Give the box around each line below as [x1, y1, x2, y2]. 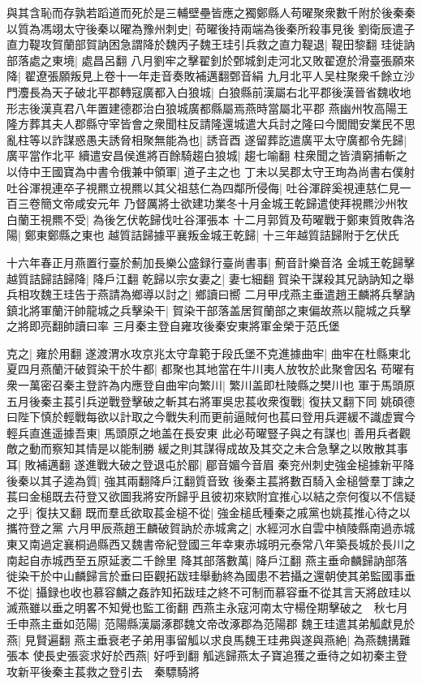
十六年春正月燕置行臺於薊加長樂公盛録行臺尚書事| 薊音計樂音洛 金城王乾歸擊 [6, 253, 416, 270]
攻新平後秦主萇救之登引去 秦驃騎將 [6, 662, 200, 679]
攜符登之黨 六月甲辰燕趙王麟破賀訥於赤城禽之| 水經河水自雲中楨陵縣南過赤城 [6, 519, 416, 536]
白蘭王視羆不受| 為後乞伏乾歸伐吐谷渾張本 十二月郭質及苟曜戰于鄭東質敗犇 [6, 210, 404, 227]
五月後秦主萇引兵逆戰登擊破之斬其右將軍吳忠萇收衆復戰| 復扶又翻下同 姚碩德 [6, 392, 416, 409]
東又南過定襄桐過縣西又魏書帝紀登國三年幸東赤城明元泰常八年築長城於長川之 [6, 536, 416, 552]
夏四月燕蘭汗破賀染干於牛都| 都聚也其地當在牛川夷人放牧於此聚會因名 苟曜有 [6, 360, 416, 377]
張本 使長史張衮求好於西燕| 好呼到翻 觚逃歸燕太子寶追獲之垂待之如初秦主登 [6, 647, 407, 664]
